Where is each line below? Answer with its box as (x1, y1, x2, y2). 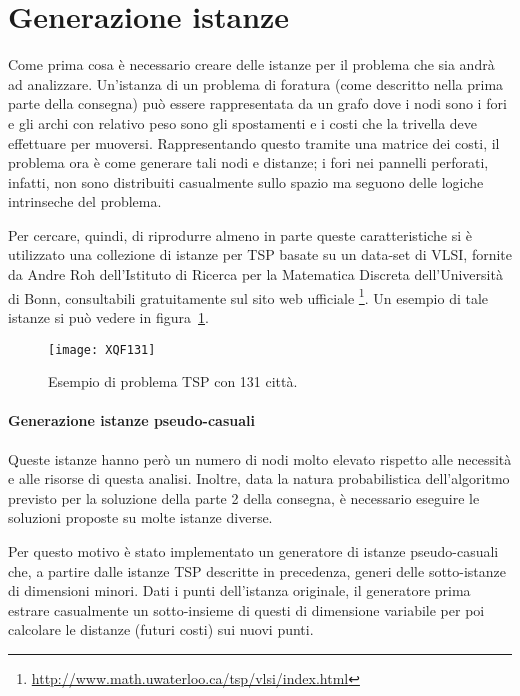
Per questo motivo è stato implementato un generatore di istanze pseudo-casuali (8, 540, 499, 561)
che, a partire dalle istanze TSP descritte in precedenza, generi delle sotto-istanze (8, 560, 507, 581)
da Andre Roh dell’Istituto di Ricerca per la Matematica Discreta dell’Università (8, 264, 503, 285)
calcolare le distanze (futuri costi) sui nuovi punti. (8, 619, 314, 640)
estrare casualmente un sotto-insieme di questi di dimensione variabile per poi (8, 599, 485, 620)
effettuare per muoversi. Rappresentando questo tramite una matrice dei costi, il (8, 132, 500, 153)
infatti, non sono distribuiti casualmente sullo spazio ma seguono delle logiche (8, 171, 484, 192)
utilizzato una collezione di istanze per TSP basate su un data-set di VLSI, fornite (8, 244, 512, 265)
